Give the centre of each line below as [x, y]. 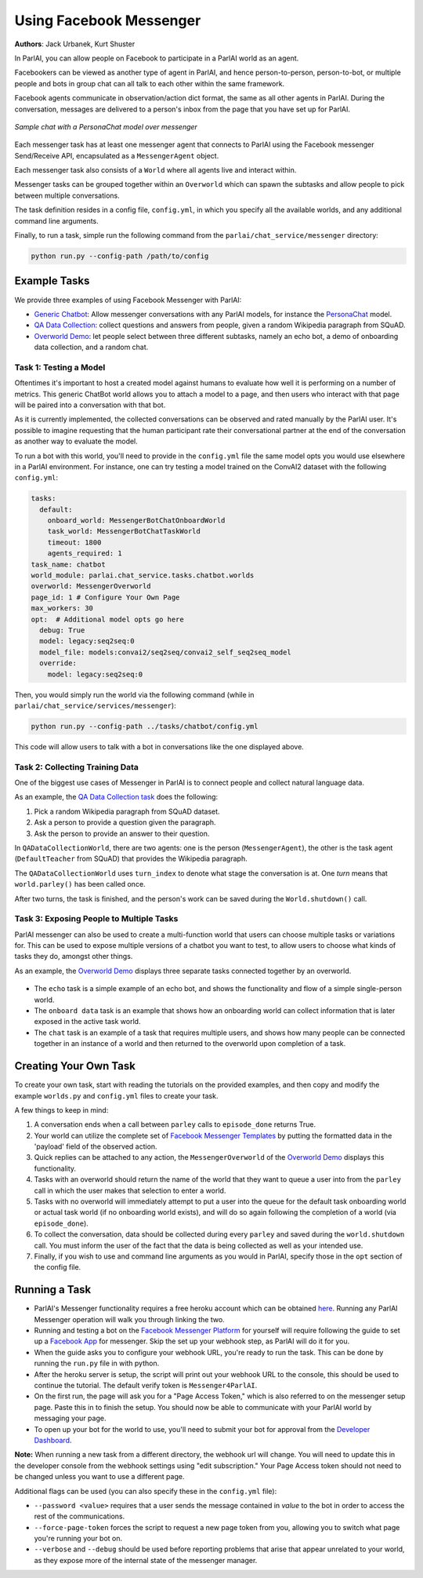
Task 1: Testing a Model [60, 367]
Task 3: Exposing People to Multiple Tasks [96, 919]
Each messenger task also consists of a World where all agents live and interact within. [155, 170]
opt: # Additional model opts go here [107, 619]
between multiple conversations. [67, 195]
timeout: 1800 [74, 542]
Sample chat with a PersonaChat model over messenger [106, 126]
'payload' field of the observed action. [96, 1146]
